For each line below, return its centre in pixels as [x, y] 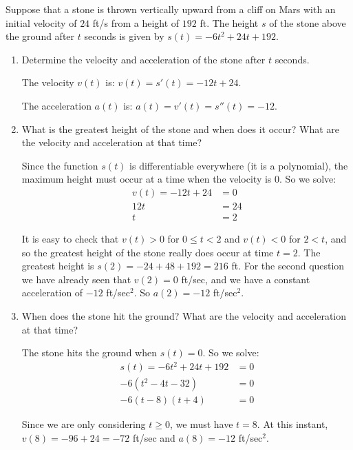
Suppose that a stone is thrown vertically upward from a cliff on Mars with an [171, 9]
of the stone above [308, 22]
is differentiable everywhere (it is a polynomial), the [239, 165]
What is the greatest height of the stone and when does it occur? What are [181, 129]
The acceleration [56, 105]
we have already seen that [76, 279]
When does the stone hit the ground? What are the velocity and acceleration [184, 316]
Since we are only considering [84, 424]
